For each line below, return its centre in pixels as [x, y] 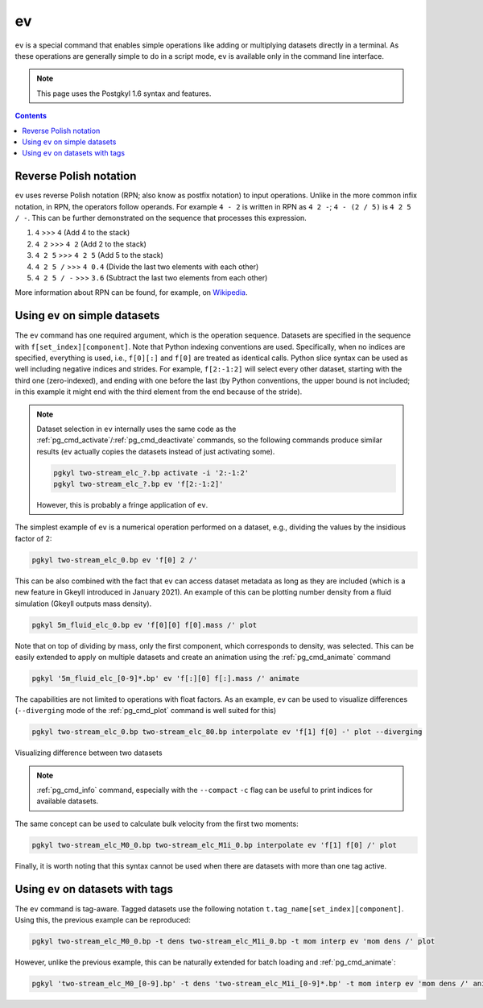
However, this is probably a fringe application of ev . [122, 505]
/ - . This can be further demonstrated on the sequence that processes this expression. [161, 218]
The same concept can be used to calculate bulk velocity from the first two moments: [157, 823]
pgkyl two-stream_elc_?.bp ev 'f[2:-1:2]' [138, 484]
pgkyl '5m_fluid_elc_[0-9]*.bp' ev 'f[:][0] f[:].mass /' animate [165, 678]
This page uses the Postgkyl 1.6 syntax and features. [124, 93]
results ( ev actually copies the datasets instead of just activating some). [156, 451]
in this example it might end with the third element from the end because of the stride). [159, 392]
